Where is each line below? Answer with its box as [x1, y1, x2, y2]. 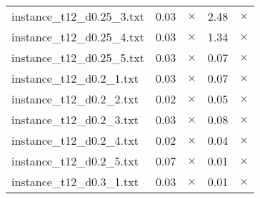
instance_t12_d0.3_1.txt [11, 173, 139, 190]
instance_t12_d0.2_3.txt [11, 111, 139, 128]
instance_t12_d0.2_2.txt [11, 91, 139, 107]
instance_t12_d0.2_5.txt [11, 153, 139, 169]
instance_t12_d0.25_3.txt [11, 8, 144, 24]
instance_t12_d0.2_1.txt [11, 70, 139, 86]
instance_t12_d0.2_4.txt [11, 132, 139, 148]
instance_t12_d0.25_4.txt [11, 29, 144, 45]
